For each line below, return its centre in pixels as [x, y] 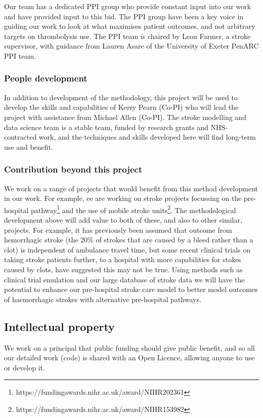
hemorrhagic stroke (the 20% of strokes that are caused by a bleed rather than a [129, 240]
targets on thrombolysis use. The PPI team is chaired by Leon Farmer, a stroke [127, 36]
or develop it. [25, 367]
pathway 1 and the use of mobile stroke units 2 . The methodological [133, 209]
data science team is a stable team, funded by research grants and [106, 127]
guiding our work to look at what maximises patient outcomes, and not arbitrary [130, 26]
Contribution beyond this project [73, 169]
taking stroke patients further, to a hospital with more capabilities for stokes [123, 259]
